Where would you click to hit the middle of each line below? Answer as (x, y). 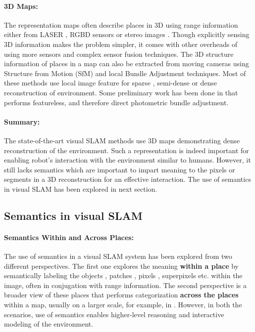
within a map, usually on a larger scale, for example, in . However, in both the (123, 305)
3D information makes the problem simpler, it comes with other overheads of (121, 44)
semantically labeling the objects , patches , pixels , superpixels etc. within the (123, 275)
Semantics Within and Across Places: (69, 237)
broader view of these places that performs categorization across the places (121, 295)
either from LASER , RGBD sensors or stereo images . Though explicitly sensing (127, 34)
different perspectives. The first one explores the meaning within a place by (121, 266)
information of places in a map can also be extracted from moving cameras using (127, 63)
